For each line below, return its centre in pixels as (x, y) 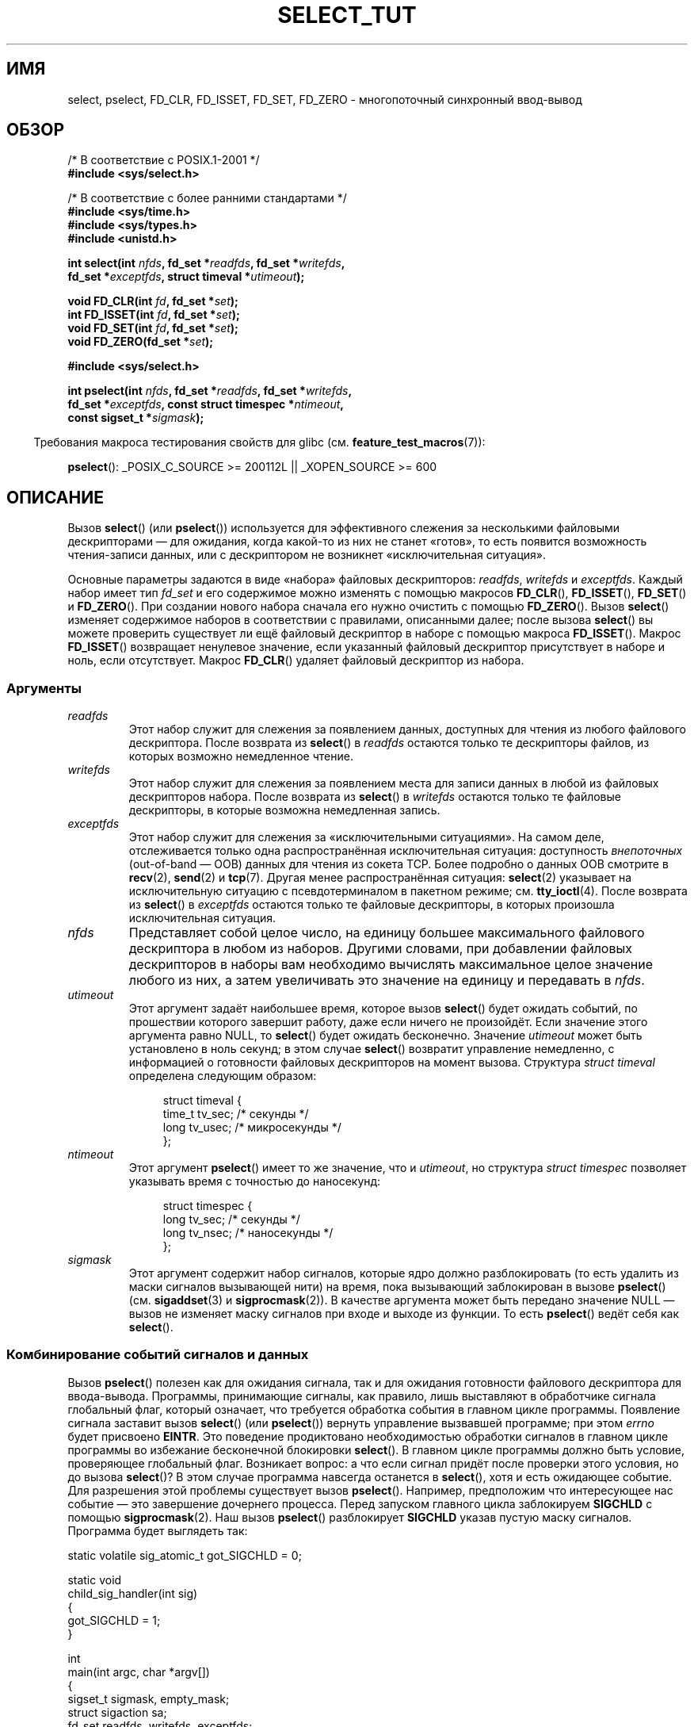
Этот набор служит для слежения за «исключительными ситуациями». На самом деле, (366, 837)
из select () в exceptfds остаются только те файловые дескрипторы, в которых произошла (372, 905)
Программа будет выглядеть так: (158, 1530)
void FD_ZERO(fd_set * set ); (141, 342)
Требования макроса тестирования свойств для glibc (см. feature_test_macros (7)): (259, 442)
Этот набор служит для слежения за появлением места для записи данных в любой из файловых (394, 783)
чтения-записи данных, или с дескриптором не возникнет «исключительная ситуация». (307, 555)
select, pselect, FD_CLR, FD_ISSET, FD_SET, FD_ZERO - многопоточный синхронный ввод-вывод (325, 99)
